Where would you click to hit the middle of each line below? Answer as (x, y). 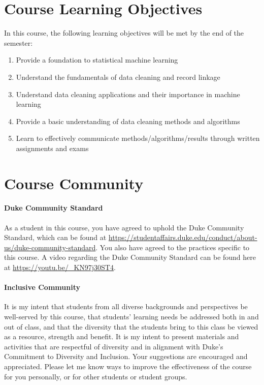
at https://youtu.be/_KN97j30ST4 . (60, 267)
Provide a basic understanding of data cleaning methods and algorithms (128, 121)
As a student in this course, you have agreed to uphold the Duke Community (124, 227)
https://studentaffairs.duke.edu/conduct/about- (183, 237)
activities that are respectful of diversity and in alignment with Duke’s (114, 346)
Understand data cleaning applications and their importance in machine (128, 94)
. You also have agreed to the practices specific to (173, 247)
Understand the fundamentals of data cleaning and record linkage (118, 77)
